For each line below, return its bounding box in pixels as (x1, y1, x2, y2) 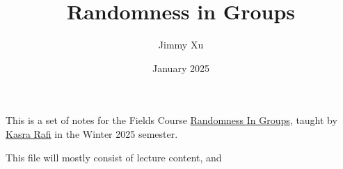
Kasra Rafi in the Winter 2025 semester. (6, 126, 178, 141)
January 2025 (152, 60, 209, 75)
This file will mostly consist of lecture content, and (6, 150, 222, 164)
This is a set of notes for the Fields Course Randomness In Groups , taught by (6, 113, 337, 127)
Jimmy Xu (158, 37, 204, 52)
